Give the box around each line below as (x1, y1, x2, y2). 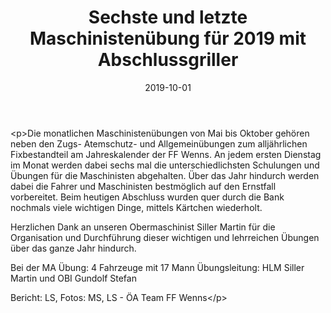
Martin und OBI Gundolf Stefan (10, 272, 137, 284)
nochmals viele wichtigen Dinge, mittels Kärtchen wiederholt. (10, 201, 263, 213)
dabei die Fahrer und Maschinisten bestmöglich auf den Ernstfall (10, 180, 277, 192)
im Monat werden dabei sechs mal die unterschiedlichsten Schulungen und (10, 159, 320, 171)
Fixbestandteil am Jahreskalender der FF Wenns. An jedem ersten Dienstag (10, 148, 322, 160)
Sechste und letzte (88, 6, 248, 29)
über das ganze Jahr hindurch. (10, 242, 137, 254)
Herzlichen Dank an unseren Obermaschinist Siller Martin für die (10, 221, 276, 233)
